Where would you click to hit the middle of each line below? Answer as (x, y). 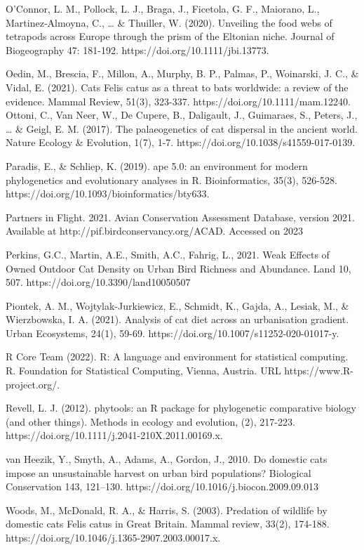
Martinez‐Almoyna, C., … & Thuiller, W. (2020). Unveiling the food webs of (169, 22)
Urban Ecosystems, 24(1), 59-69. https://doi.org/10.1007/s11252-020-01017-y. (173, 333)
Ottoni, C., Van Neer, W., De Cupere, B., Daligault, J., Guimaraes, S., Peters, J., (182, 115)
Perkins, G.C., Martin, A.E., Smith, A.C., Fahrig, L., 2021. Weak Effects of (168, 254)
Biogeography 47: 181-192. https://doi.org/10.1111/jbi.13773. (137, 50)
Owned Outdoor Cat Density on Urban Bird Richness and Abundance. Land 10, (178, 268)
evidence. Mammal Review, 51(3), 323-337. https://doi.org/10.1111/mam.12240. (178, 101)
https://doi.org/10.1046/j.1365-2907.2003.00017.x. (113, 537)
